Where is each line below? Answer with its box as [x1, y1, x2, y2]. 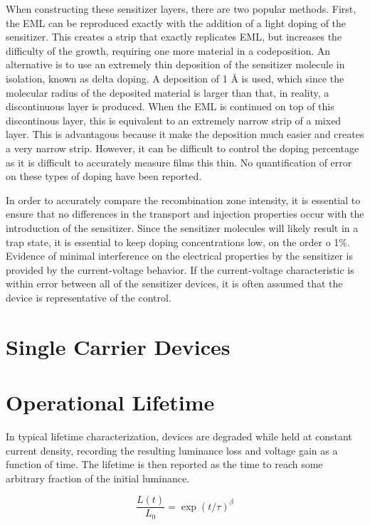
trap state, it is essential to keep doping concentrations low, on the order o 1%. [6, 234, 350, 249]
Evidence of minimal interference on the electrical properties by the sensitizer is [6, 248, 353, 263]
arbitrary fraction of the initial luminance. [6, 470, 190, 485]
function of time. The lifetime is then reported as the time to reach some [6, 457, 323, 472]
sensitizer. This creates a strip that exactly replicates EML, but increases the [6, 29, 342, 44]
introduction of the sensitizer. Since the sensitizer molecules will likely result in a [6, 220, 359, 235]
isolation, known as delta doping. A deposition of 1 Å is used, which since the [6, 70, 344, 85]
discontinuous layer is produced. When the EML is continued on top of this [6, 99, 334, 114]
